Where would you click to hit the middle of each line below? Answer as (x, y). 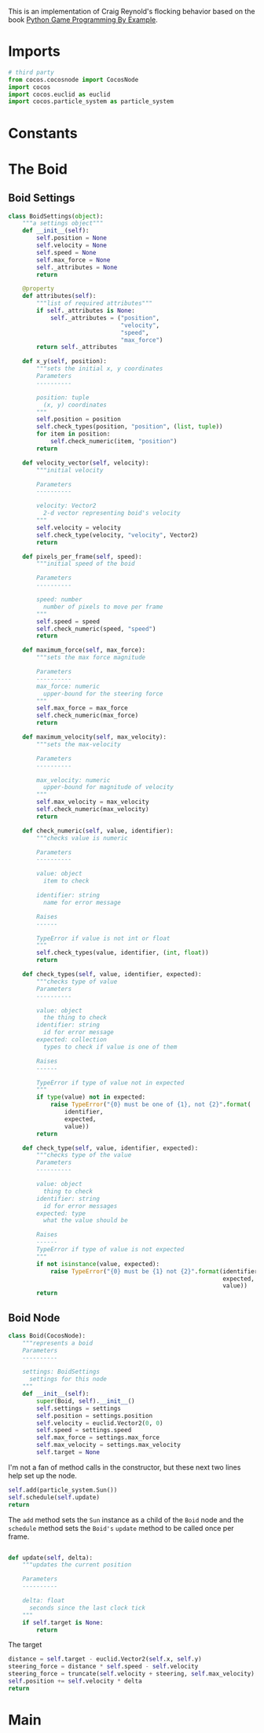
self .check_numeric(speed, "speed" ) (96, 629)
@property (38, 289)
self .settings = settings (79, 1408)
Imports (34, 51)
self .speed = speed (68, 621)
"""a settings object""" (63, 223)
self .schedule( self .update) (54, 1497)
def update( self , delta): (50, 1558)
